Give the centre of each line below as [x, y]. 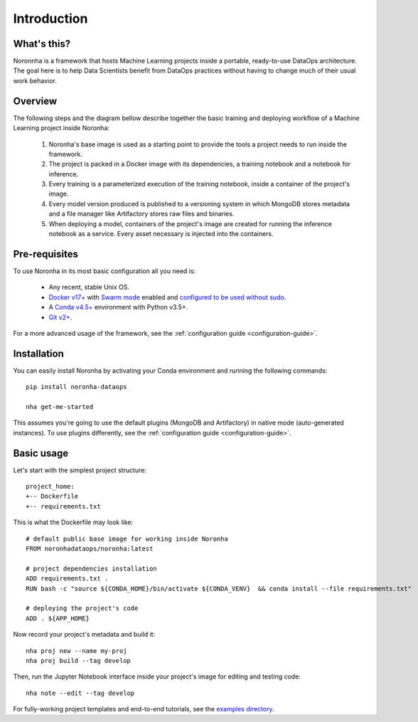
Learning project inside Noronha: [61, 128]
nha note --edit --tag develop [80, 693]
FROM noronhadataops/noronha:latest [90, 549]
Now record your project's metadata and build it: [84, 635]
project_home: [50, 487]
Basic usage [41, 453]
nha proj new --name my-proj [76, 651]
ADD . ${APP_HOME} [58, 618]
